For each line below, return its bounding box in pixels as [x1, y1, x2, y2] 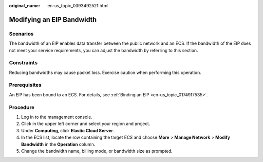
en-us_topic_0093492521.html [47, 3, 109, 8]
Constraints [9, 59, 38, 66]
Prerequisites [9, 82, 41, 89]
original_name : [9, 3, 40, 8]
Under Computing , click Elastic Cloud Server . [21, 127, 114, 133]
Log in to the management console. [21, 114, 93, 120]
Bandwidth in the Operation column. [21, 141, 95, 147]
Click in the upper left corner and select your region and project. [21, 121, 150, 126]
